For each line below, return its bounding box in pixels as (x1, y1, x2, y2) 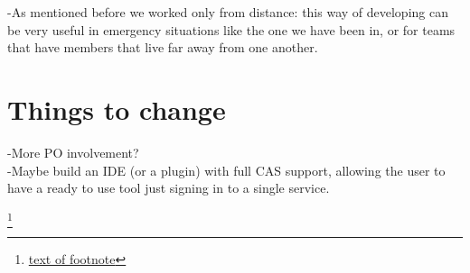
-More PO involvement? (7, 142, 139, 161)
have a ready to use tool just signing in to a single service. (7, 178, 330, 197)
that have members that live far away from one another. (7, 38, 318, 57)
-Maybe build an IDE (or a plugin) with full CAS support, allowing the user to (7, 160, 446, 179)
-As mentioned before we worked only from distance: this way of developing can (7, 3, 448, 21)
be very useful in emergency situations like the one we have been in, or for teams (7, 20, 456, 39)
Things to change (7, 90, 226, 127)
